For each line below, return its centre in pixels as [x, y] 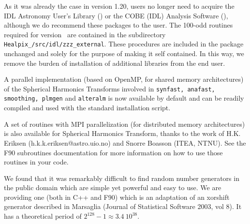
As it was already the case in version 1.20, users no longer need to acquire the [119, 6]
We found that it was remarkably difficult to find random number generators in [122, 178]
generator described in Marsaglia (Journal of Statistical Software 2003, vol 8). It [123, 206]
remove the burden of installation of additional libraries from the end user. [115, 63]
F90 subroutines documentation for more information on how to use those [113, 152]
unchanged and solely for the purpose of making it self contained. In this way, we [124, 53]
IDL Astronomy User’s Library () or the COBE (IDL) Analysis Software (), [116, 15]
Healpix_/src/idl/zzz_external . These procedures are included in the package [124, 44]
